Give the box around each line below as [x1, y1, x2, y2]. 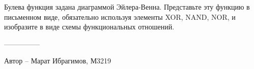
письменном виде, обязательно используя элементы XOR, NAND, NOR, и [4, 11, 236, 22]
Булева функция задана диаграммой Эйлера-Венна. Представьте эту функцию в [4, 2, 250, 12]
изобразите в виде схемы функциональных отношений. [4, 21, 175, 32]
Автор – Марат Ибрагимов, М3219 [4, 55, 111, 66]
